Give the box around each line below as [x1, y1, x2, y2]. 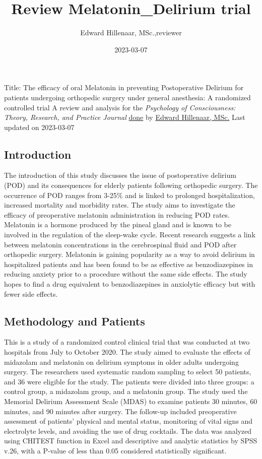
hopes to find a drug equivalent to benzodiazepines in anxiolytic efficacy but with [4, 279, 255, 289]
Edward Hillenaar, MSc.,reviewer [80, 27, 182, 38]
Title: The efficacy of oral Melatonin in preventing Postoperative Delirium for [4, 82, 244, 93]
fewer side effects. [4, 288, 58, 299]
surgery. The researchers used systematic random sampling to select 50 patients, [4, 366, 251, 377]
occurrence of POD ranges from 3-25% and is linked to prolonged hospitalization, [4, 189, 255, 200]
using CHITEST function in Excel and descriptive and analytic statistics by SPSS [4, 435, 257, 446]
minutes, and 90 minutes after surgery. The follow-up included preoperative [4, 406, 237, 416]
